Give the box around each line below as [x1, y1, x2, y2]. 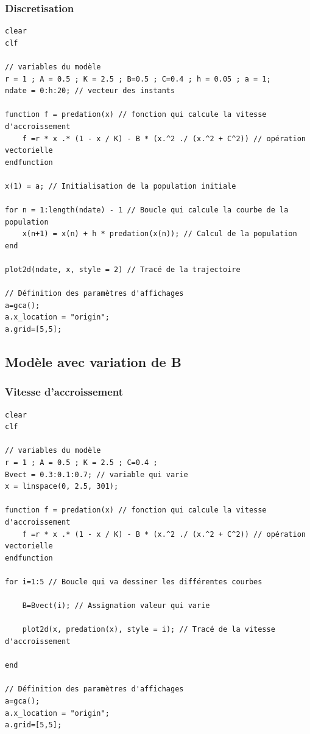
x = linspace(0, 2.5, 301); [5, 482, 119, 491]
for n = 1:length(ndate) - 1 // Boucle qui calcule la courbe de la [5, 206, 289, 215]
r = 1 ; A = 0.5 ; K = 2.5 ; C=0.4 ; [5, 458, 158, 467]
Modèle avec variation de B [5, 352, 181, 371]
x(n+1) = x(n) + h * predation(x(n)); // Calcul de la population [22, 229, 297, 239]
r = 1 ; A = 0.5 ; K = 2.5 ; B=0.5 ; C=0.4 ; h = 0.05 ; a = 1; [5, 74, 271, 83]
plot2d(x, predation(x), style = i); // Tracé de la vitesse [22, 625, 275, 634]
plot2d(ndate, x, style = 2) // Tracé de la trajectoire [5, 265, 241, 274]
